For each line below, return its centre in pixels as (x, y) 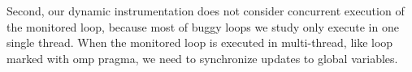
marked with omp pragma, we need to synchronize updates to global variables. (202, 58)
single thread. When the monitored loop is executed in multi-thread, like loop (200, 42)
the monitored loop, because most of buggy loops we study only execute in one (203, 26)
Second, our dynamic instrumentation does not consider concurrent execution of (206, 11)
